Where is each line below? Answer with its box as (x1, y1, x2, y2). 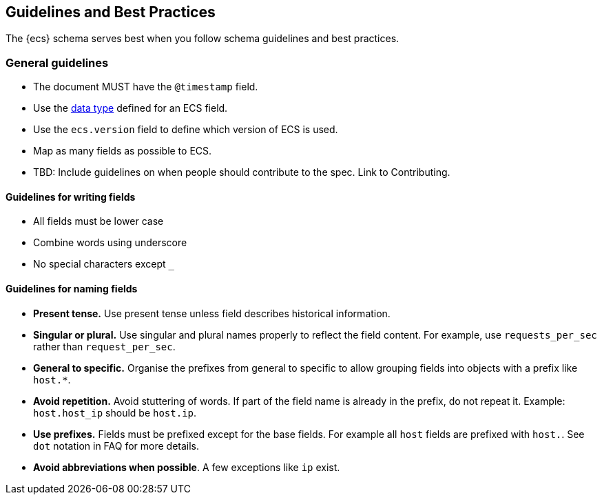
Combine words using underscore (33, 237, 187, 249)
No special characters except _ (33, 258, 174, 270)
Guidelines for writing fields (6, 190, 136, 203)
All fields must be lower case (33, 215, 164, 228)
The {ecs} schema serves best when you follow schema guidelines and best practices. (6, 32, 399, 45)
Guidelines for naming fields (6, 283, 138, 294)
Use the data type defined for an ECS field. (33, 102, 228, 114)
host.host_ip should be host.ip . (33, 406, 197, 419)
